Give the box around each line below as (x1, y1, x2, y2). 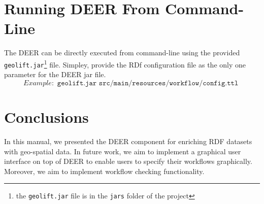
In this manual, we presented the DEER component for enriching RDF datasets (4, 135, 252, 146)
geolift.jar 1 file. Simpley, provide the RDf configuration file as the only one (4, 57, 246, 70)
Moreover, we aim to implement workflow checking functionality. (4, 165, 205, 176)
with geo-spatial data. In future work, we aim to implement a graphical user (4, 146, 241, 156)
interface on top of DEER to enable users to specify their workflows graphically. (4, 156, 252, 166)
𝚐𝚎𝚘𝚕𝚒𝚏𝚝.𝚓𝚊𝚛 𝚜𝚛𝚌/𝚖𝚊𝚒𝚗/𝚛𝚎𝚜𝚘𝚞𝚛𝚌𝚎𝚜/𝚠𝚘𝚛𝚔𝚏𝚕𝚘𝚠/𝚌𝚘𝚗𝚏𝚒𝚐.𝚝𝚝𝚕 (57, 79, 239, 87)
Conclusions (4, 107, 89, 127)
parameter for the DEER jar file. (4, 69, 106, 80)
